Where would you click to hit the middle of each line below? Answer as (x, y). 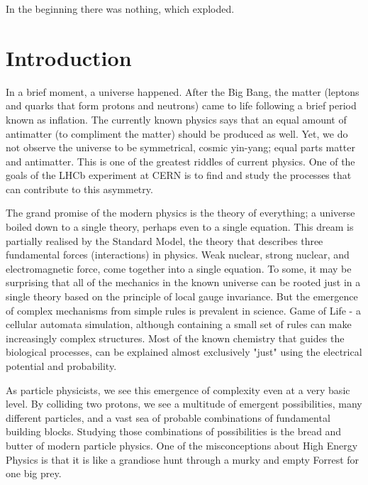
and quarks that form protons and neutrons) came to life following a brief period (181, 105)
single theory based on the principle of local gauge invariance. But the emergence (182, 296)
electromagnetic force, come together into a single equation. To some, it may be (179, 268)
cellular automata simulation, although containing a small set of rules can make (179, 324)
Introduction (69, 57)
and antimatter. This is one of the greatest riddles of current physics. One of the (180, 161)
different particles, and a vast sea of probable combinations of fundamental (168, 417)
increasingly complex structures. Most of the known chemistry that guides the (175, 338)
